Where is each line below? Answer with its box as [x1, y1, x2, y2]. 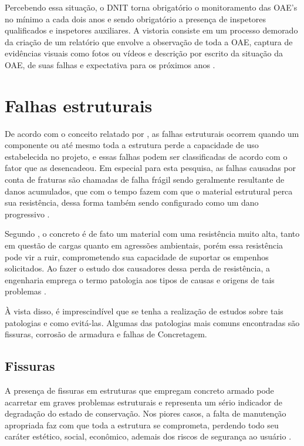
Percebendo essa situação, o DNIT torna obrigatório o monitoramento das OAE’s [5, 1, 298, 13]
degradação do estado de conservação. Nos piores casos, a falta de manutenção [5, 407, 286, 420]
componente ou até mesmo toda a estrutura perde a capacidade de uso [5, 139, 259, 151]
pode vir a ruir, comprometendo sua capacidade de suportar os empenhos [5, 250, 269, 263]
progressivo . [5, 207, 50, 220]
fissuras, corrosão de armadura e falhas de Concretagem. [5, 328, 207, 340]
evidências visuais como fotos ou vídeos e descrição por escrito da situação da [5, 47, 283, 59]
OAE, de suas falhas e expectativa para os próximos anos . [5, 58, 215, 71]
